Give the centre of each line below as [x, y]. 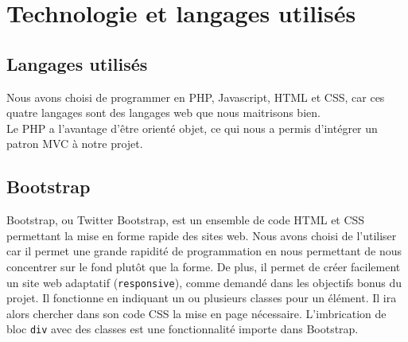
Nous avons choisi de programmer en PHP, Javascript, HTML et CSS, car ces [196, 97]
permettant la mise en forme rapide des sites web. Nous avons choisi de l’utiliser [202, 235]
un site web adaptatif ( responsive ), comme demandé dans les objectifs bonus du [204, 282]
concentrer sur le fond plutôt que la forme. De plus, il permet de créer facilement [204, 266]
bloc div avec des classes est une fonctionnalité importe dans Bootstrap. [183, 329]
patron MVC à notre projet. [75, 144]
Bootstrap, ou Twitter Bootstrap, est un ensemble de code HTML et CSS [186, 220]
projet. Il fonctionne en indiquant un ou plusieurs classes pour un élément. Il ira [202, 298]
